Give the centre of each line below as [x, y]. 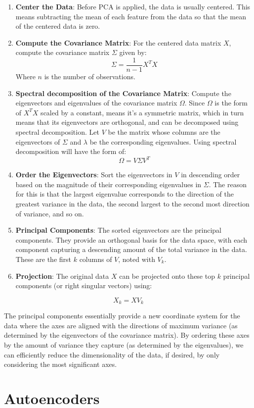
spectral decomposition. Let [57, 132]
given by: [133, 52]
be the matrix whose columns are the [164, 132]
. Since [195, 103]
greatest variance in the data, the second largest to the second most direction [132, 204]
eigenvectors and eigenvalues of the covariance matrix [96, 103]
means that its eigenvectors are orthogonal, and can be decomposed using [127, 122]
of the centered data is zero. [58, 26]
